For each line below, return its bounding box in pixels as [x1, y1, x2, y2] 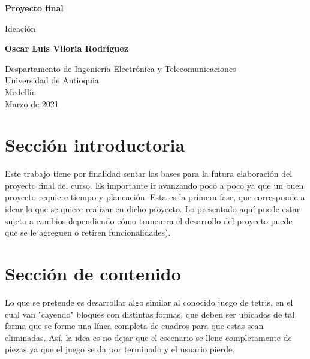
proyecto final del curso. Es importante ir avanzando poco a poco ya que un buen [5, 179, 304, 191]
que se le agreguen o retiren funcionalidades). [5, 226, 171, 239]
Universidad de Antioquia [5, 74, 99, 86]
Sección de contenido [5, 261, 181, 286]
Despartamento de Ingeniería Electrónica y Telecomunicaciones [5, 62, 236, 74]
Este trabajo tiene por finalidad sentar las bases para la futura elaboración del [5, 167, 293, 180]
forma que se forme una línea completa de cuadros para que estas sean [5, 319, 264, 332]
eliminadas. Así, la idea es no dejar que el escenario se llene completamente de [5, 331, 292, 343]
